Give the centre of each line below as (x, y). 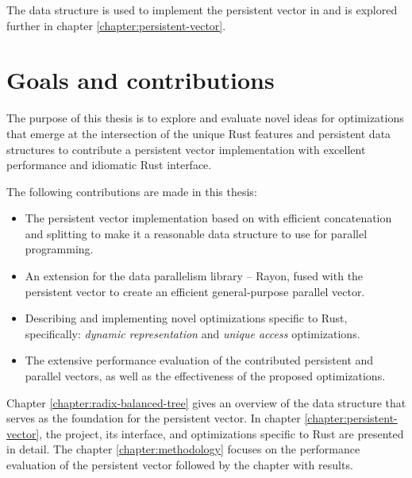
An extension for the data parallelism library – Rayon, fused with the (194, 276)
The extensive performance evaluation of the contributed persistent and (199, 360)
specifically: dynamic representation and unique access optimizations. (193, 333)
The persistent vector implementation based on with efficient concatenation (208, 218)
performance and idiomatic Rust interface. (109, 165)
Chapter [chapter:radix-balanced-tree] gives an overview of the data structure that (206, 402)
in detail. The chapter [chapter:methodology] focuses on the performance (183, 449)
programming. (59, 249)
